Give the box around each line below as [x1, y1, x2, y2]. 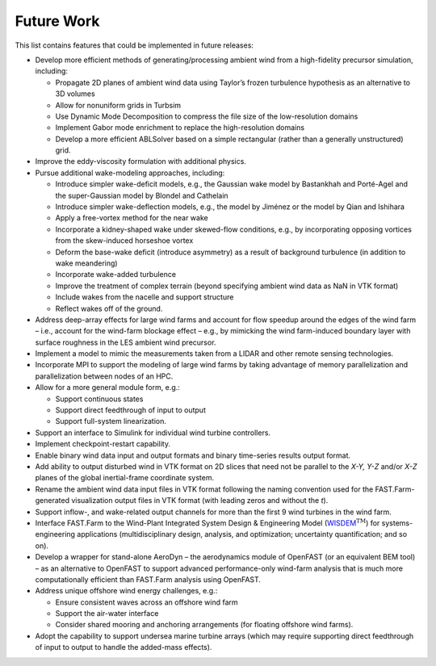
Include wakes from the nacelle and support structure [55, 292, 234, 302]
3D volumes [55, 89, 96, 98]
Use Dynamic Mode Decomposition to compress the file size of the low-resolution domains [55, 111, 358, 121]
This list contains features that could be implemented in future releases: [15, 40, 254, 50]
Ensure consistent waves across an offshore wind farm [55, 597, 238, 607]
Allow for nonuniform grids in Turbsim [55, 100, 182, 110]
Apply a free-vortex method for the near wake [55, 213, 209, 223]
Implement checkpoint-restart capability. [35, 439, 171, 449]
